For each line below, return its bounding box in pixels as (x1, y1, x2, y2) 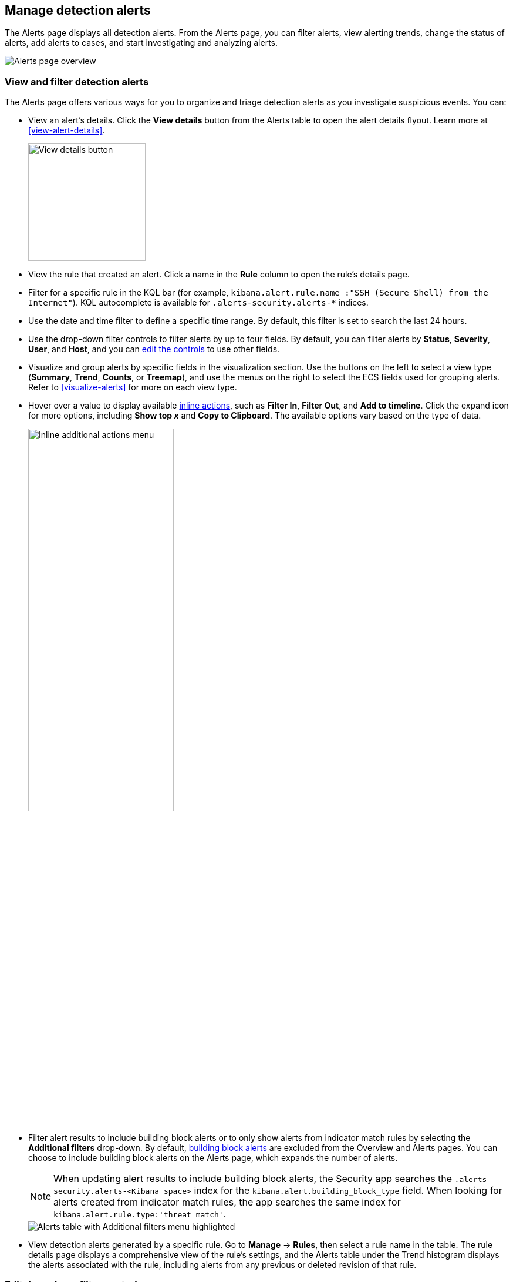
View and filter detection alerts (5, 75, 149, 88)
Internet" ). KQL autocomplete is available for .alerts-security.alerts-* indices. (28, 297, 369, 308)
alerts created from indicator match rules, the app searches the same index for (53, 1196, 401, 1208)
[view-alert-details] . (28, 125, 105, 136)
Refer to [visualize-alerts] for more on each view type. (28, 382, 237, 393)
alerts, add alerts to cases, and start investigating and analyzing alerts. (5, 38, 278, 48)
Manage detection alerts (5, 3, 151, 18)
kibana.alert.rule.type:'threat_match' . (53, 1207, 227, 1220)
